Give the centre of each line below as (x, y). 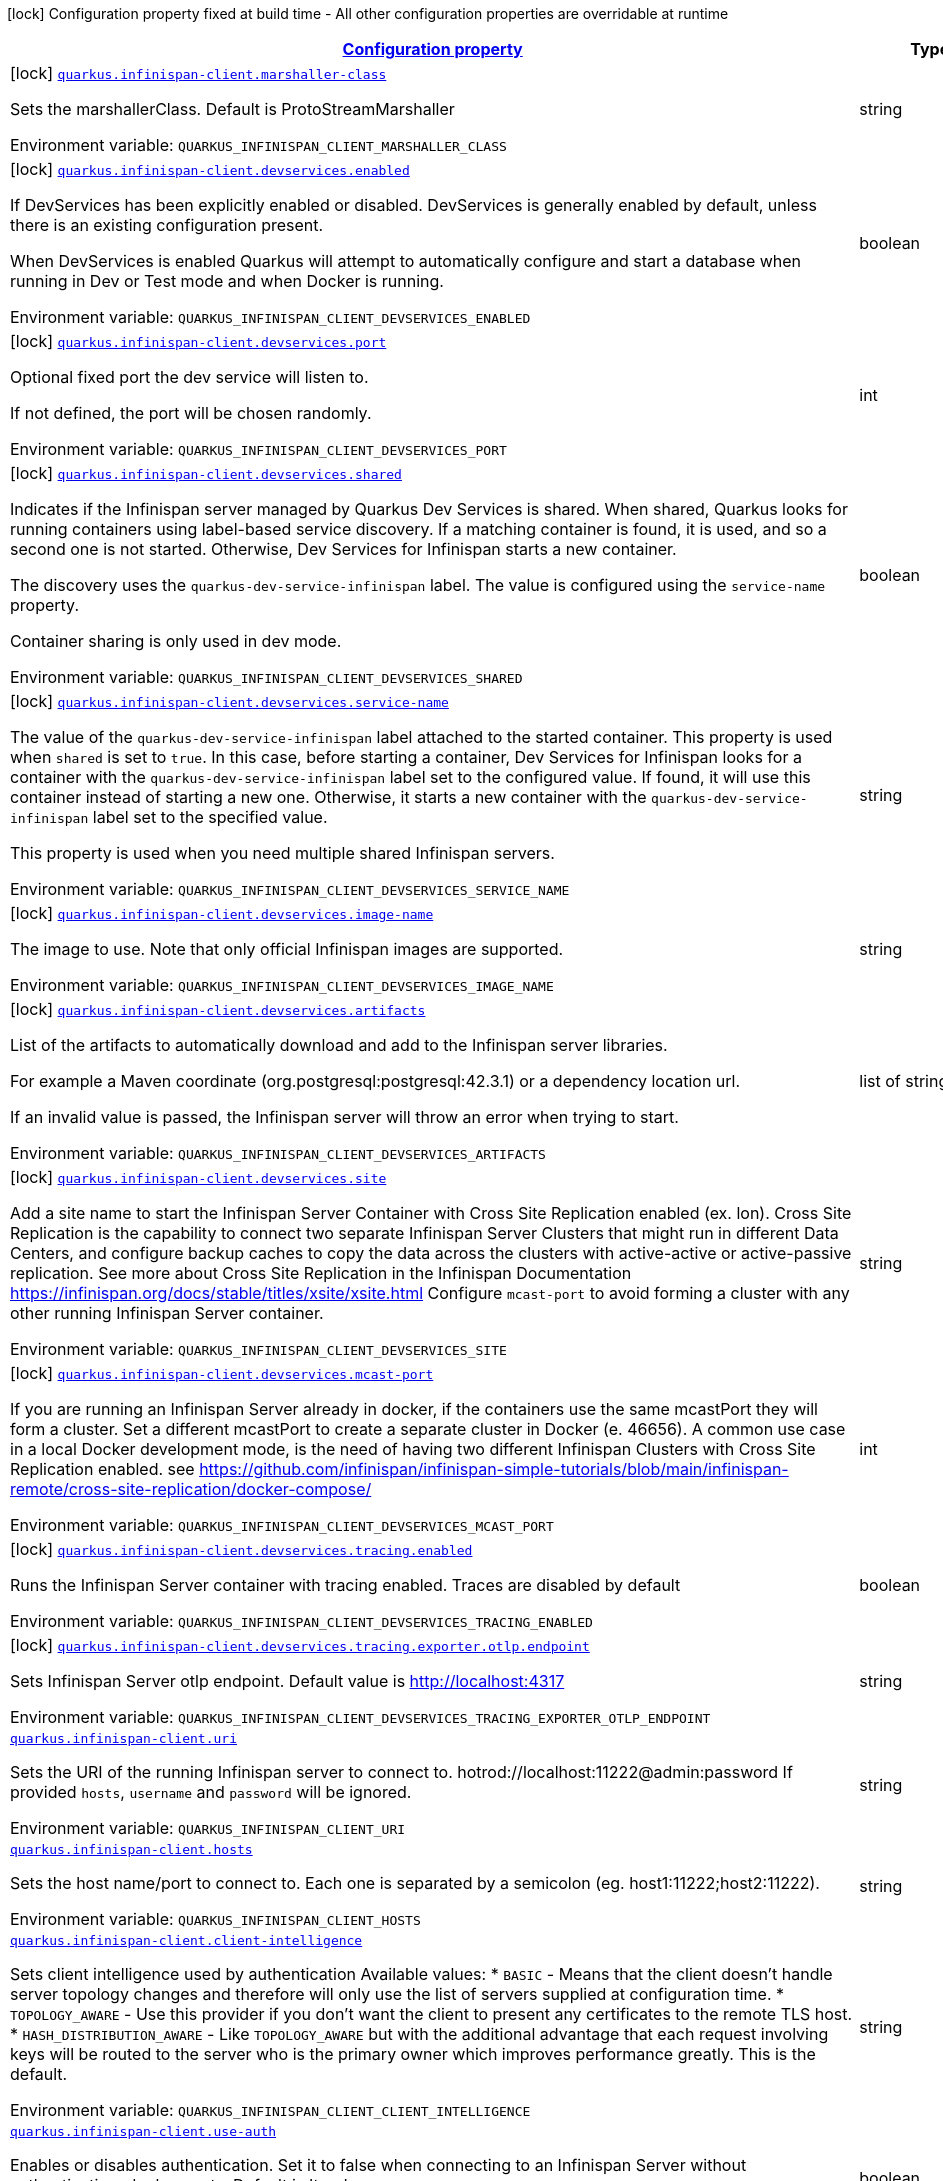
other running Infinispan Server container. (167, 1313)
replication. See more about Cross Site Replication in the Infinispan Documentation (321, 1273)
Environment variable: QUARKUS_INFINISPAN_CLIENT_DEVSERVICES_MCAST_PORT (282, 1525)
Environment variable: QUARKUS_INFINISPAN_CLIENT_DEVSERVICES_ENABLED (270, 317)
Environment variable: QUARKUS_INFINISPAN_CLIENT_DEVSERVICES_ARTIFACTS (278, 1153)
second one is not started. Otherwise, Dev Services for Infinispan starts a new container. (343, 549)
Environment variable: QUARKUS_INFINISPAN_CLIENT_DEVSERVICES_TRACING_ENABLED (301, 1621)
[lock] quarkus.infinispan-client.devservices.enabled (210, 169)
